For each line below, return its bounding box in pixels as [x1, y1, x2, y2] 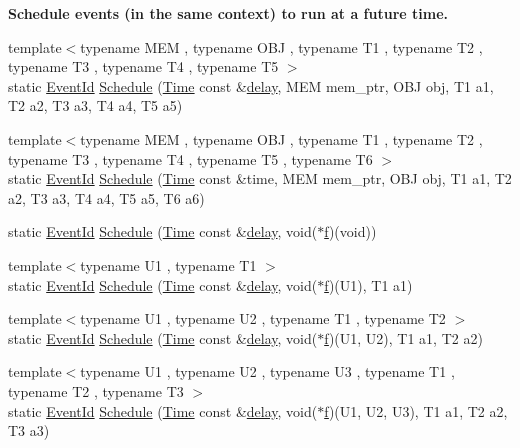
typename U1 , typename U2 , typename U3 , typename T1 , [80, 361, 455, 382]
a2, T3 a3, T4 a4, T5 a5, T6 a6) [8, 187, 205, 208]
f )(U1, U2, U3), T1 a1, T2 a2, [324, 400, 508, 421]
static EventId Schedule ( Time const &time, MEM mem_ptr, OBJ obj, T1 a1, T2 [8, 168, 512, 189]
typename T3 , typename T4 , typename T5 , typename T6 [8, 148, 373, 169]
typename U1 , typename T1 [80, 254, 257, 275]
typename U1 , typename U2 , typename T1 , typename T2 [80, 308, 446, 329]
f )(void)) [324, 221, 377, 242]
